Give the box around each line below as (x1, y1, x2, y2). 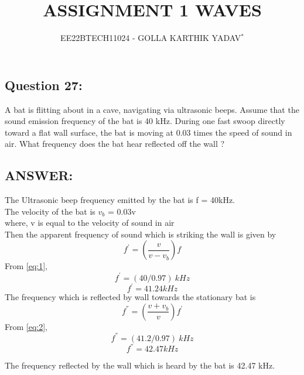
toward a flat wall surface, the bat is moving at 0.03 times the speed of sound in (5, 126, 292, 138)
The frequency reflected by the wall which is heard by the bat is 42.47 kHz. (5, 359, 275, 371)
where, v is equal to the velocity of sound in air (5, 216, 175, 229)
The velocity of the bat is (5, 205, 95, 217)
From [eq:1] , (5, 260, 47, 272)
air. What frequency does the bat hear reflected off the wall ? (5, 137, 225, 150)
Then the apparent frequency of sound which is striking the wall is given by (5, 228, 276, 240)
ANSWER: (5, 166, 73, 184)
